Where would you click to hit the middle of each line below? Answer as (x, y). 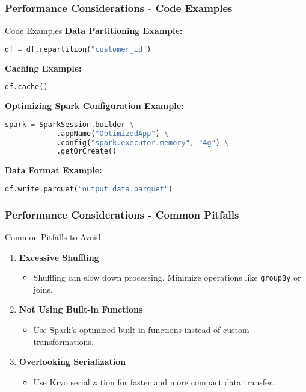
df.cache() (26, 87)
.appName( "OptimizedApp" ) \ (112, 133)
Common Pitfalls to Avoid (53, 236)
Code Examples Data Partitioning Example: (94, 30)
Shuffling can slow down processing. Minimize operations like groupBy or (167, 277)
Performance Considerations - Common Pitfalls (122, 214)
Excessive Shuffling (59, 257)
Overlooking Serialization (72, 362)
